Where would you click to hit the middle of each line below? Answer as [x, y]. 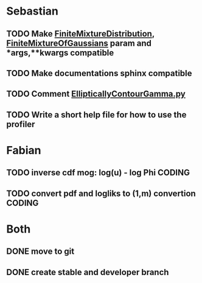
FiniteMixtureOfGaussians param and [79, 43]
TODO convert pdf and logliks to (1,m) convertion [101, 193]
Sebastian [33, 11]
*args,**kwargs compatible [60, 53]
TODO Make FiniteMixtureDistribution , [81, 34]
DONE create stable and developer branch [88, 272]
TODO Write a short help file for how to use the [96, 115]
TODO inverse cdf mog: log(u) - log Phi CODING [98, 173]
